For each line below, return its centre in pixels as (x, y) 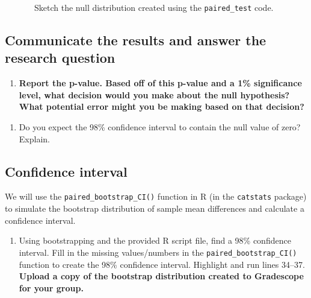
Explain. (34, 138)
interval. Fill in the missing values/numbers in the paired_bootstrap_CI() (158, 252)
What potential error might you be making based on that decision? (162, 106)
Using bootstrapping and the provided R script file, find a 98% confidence (155, 240)
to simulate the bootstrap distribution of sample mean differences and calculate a (155, 208)
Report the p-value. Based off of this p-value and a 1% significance (160, 83)
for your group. (51, 287)
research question (60, 58)
